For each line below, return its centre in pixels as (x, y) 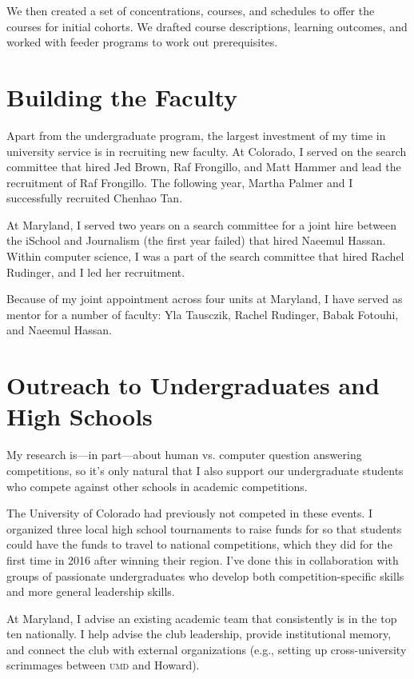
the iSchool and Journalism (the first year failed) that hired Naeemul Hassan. (196, 240)
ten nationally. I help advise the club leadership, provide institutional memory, (199, 634)
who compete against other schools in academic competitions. (157, 486)
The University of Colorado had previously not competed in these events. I (190, 513)
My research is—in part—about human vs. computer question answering (184, 455)
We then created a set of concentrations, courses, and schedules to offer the (191, 10)
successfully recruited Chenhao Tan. (95, 198)
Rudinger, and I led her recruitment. (96, 272)
